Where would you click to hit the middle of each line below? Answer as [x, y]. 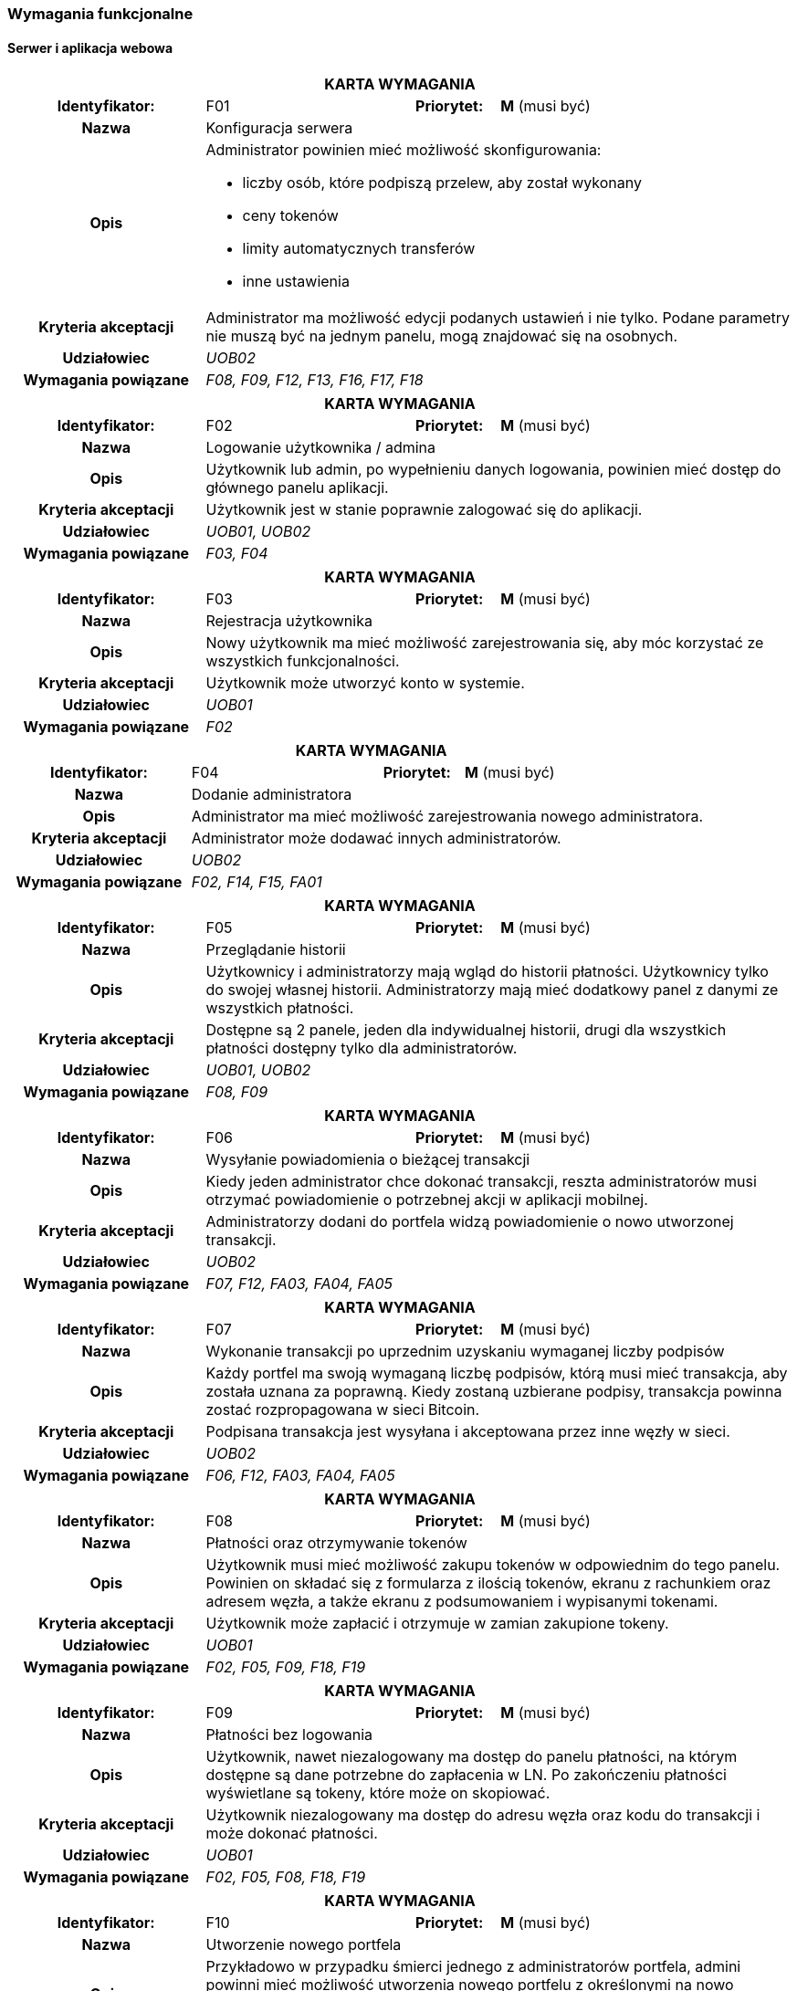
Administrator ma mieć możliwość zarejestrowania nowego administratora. [447, 817]
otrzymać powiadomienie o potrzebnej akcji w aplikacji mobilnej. [427, 1200]
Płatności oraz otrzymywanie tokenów [336, 1543]
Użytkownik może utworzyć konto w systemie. [365, 683]
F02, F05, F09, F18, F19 [286, 1667]
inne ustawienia [296, 282]
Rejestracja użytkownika [289, 621]
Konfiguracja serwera [279, 128]
